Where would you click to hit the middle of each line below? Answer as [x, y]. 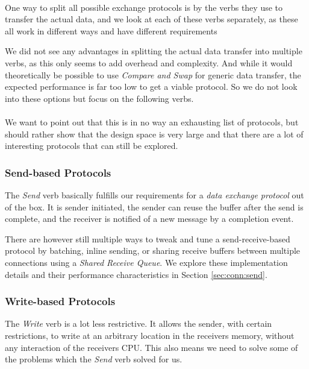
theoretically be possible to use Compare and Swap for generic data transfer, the [153, 74]
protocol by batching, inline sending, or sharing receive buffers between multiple [153, 251]
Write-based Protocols [60, 301]
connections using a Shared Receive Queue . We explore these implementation [146, 262]
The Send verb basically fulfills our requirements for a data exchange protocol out [154, 194]
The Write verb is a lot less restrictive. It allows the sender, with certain [139, 323]
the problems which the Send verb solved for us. [94, 359]
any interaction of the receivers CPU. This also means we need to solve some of [151, 347]
